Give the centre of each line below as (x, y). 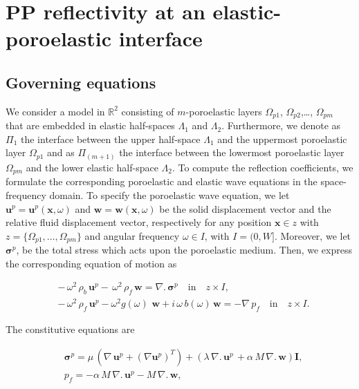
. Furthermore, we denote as (281, 125)
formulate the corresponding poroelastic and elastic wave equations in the (162, 181)
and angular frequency (132, 235)
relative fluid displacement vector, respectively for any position (139, 222)
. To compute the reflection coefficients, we (263, 167)
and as (61, 152)
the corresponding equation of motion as (91, 263)
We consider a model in (55, 111)
